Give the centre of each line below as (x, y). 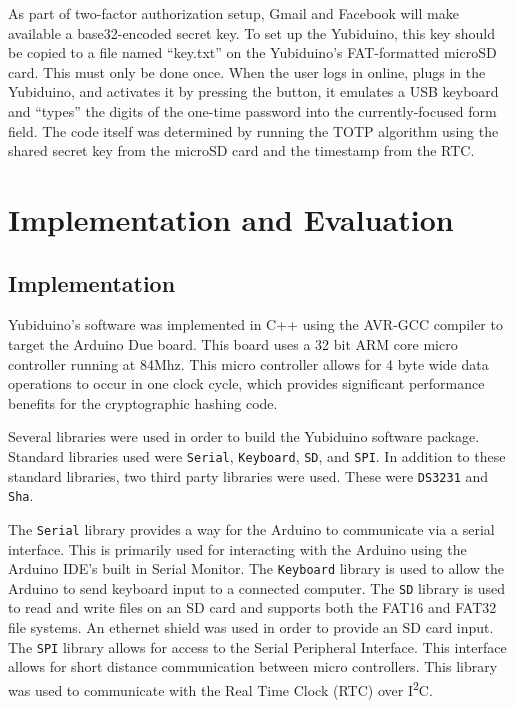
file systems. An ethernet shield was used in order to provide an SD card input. (251, 627)
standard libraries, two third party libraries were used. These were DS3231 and (248, 475)
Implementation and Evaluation (231, 218)
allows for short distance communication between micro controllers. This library (253, 666)
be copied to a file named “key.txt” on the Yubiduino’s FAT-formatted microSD (252, 52)
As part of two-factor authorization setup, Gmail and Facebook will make (233, 13)
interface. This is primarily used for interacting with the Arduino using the (237, 548)
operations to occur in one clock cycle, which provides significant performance (246, 383)
